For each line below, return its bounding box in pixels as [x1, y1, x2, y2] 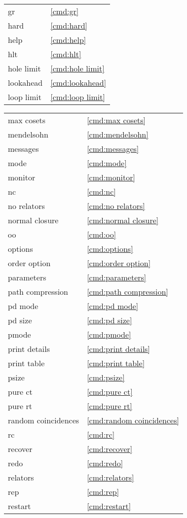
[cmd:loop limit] [50, 91, 105, 103]
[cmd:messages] [87, 143, 139, 154]
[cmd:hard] [50, 20, 87, 31]
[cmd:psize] [87, 372, 125, 383]
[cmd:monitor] [87, 172, 135, 183]
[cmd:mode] [87, 157, 127, 169]
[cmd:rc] [87, 429, 115, 440]
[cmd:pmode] [87, 329, 131, 340]
